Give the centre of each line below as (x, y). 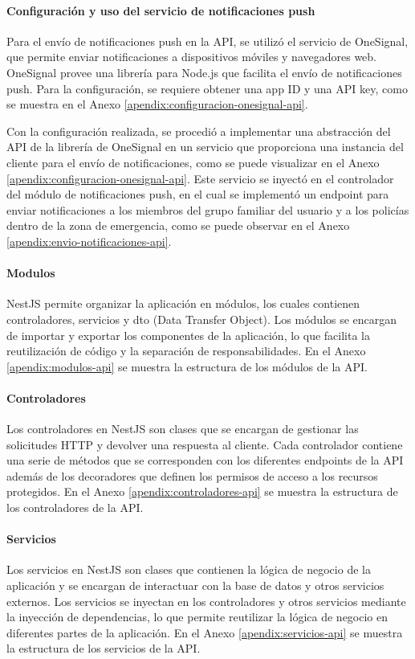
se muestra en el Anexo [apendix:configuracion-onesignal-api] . (157, 104)
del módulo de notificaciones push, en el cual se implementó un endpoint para (198, 194)
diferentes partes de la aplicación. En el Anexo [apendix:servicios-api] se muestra (205, 632)
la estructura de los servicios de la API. (104, 648)
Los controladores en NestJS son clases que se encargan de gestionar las (183, 429)
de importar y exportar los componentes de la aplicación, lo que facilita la (188, 335)
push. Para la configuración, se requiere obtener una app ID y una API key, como (207, 88)
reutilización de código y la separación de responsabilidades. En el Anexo (186, 351)
